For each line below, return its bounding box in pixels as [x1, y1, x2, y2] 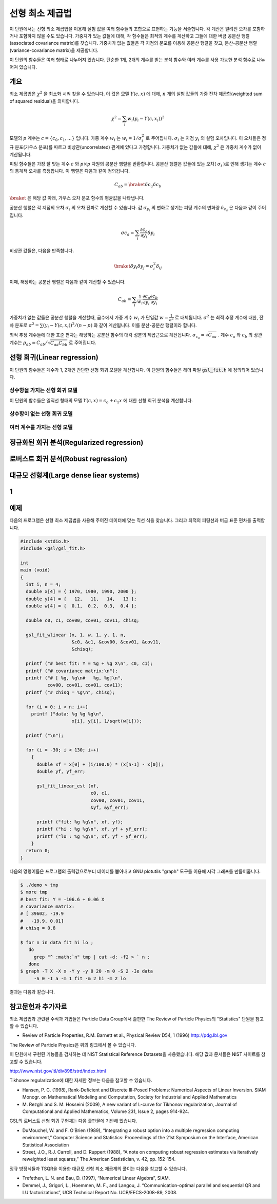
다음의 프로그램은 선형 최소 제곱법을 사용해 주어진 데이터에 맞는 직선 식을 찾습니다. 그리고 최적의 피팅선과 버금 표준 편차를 [9, 517, 251, 524]
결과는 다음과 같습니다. [9, 989, 55, 995]
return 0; [26, 848, 51, 854]
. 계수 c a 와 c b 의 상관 [218, 332, 263, 339]
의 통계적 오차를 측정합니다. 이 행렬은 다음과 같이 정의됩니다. [9, 168, 130, 174]
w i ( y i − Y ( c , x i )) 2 [127, 115, 165, 123]
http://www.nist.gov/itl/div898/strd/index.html [9, 1068, 106, 1074]
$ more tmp [20, 889, 48, 895]
